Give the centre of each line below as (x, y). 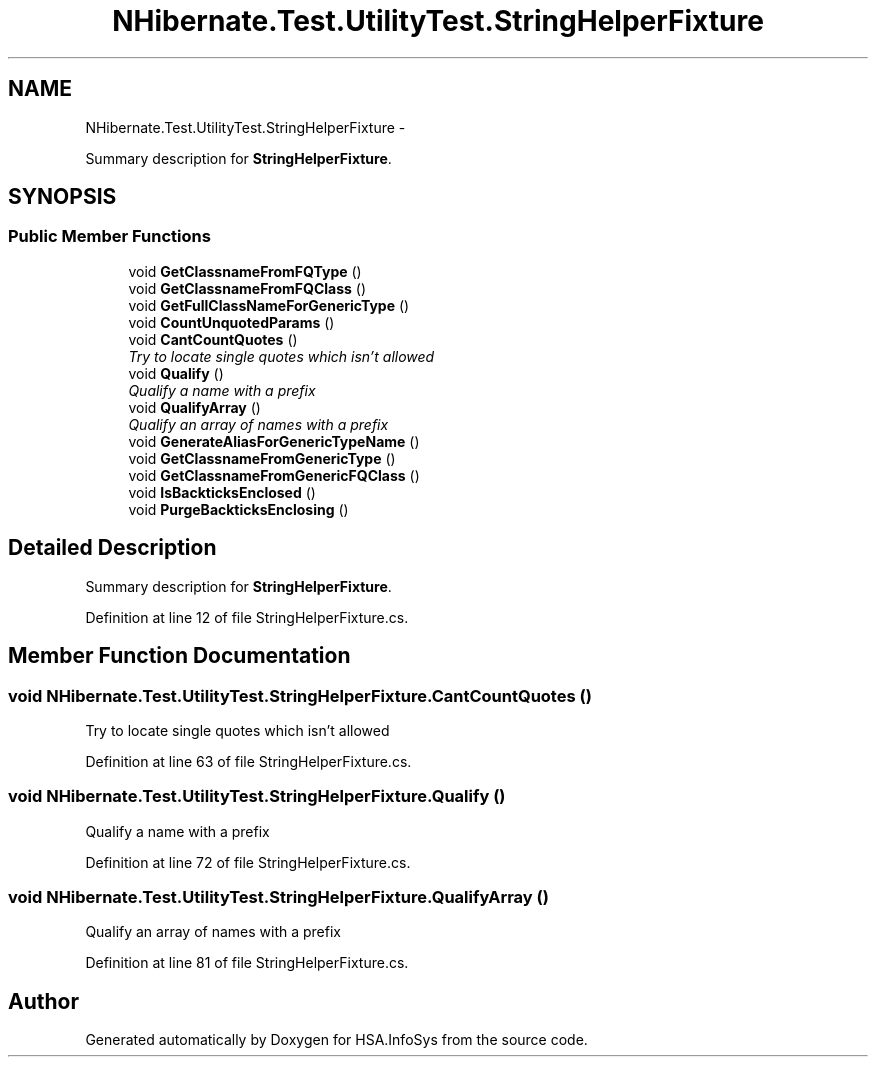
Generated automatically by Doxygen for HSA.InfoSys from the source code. (336, 1040)
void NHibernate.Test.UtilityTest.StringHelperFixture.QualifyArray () (278, 897)
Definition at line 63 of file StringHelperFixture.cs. (248, 761)
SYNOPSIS (62, 197)
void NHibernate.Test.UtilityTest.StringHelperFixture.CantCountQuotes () (300, 695)
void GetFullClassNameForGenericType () (269, 305)
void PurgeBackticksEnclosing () (238, 509)
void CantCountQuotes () (213, 339)
